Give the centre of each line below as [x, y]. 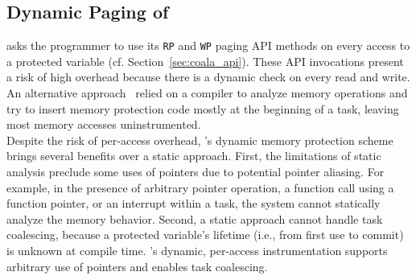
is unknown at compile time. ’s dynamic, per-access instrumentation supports [197, 250]
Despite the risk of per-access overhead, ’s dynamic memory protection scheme [200, 140]
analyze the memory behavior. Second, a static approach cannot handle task [195, 218]
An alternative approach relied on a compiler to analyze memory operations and [207, 93]
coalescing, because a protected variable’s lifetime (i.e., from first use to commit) [205, 235]
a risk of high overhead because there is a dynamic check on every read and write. [208, 77]
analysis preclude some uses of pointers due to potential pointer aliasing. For [196, 172]
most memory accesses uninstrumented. [104, 124]
